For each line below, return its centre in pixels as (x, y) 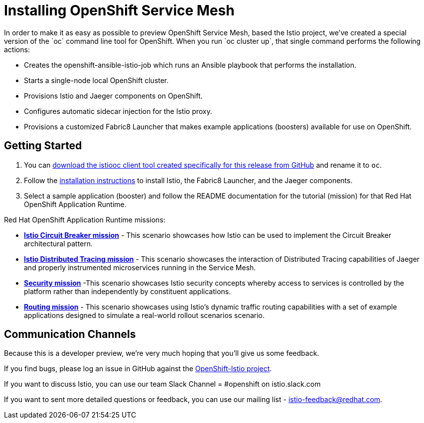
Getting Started (43, 146)
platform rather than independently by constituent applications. (128, 291)
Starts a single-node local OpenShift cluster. (96, 80)
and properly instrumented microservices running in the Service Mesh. (140, 267)
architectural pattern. (59, 243)
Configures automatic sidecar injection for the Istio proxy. (118, 111)
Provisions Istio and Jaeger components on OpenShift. (113, 96)
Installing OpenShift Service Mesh (119, 10)
